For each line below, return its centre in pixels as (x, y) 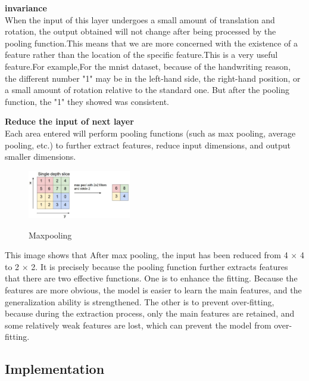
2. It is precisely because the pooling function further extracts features (160, 266)
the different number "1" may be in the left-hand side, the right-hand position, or (153, 78)
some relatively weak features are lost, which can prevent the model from (138, 325)
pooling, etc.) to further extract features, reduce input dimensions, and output (148, 145)
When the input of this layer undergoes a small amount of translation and (140, 19)
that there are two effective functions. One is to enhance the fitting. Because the (151, 278)
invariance (26, 8)
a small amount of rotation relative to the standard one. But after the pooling (147, 90)
